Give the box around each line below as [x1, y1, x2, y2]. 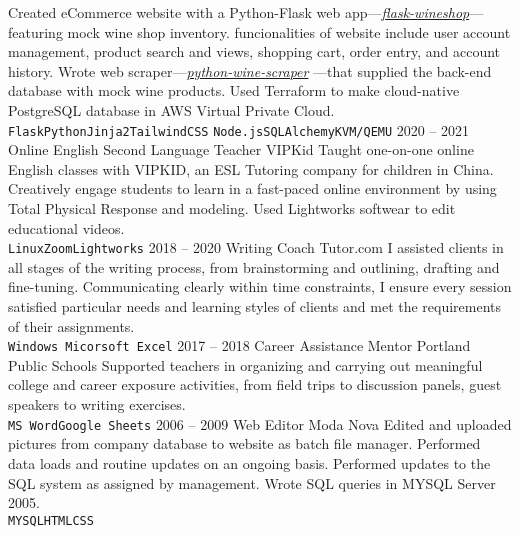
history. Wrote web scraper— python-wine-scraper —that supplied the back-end [8, 60, 492, 81]
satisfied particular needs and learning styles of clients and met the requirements [8, 296, 502, 317]
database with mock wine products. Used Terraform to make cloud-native [8, 80, 460, 101]
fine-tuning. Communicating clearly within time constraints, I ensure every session [8, 276, 512, 297]
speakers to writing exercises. [8, 394, 186, 415]
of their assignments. [8, 315, 135, 336]
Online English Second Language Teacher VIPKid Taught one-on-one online [8, 139, 474, 160]
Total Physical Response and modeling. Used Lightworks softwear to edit [8, 198, 456, 218]
